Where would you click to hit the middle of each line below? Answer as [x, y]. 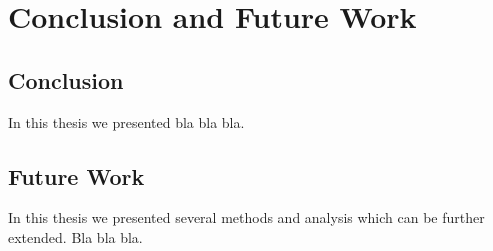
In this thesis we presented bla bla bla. [126, 121]
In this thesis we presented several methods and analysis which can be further [246, 217]
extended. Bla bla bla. [75, 236]
